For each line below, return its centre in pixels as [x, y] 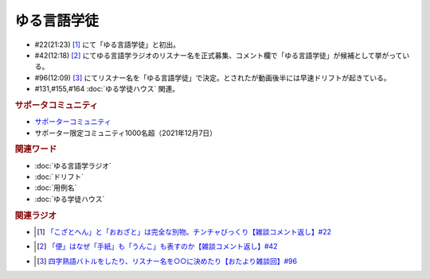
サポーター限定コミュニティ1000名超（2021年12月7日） [126, 133]
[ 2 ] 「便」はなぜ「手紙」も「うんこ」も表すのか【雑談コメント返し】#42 [157, 246]
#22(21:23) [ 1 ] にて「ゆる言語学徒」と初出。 [107, 45]
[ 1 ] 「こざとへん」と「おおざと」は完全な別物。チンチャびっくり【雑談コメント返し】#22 [184, 231]
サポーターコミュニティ [73, 122]
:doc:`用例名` [56, 188]
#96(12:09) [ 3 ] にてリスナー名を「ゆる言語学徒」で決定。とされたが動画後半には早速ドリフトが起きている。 [213, 77]
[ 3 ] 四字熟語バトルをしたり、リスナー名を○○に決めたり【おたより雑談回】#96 [167, 261]
